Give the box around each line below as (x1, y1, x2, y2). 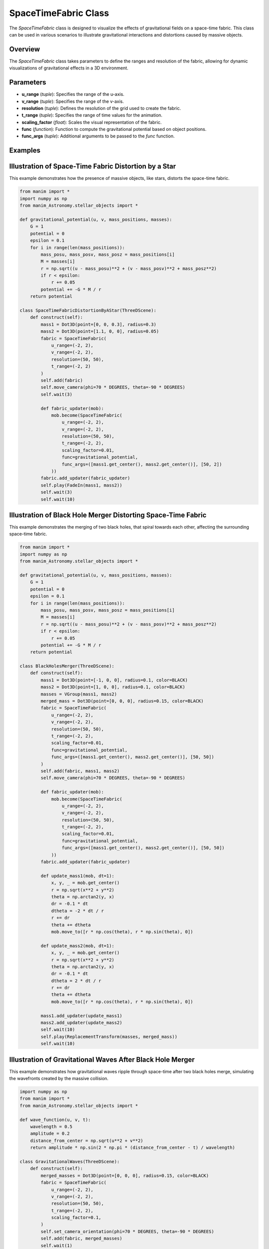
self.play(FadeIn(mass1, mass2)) (40, 482, 123, 488)
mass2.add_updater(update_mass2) (40, 1020, 123, 1026)
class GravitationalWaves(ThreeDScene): (19, 1159, 120, 1164)
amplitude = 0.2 (30, 1131, 70, 1137)
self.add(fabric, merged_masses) (40, 1236, 123, 1242)
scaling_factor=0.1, (51, 1215, 102, 1221)
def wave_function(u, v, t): (19, 1117, 91, 1123)
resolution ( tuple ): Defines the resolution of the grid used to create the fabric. (21, 105, 181, 111)
